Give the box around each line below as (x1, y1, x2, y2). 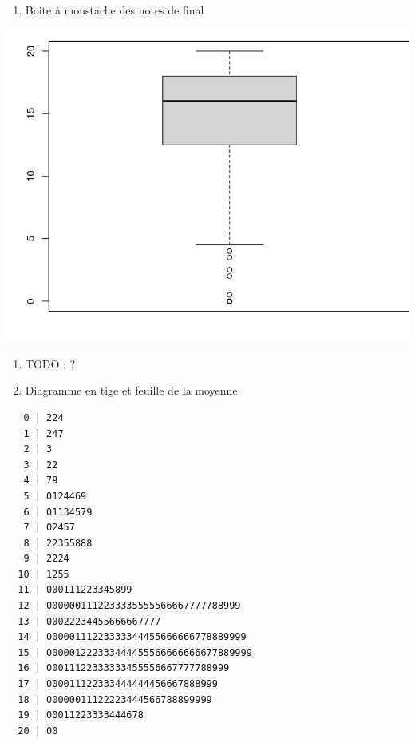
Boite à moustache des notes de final (25, 2, 204, 18)
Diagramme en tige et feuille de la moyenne (25, 382, 238, 399)
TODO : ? (25, 355, 76, 371)
